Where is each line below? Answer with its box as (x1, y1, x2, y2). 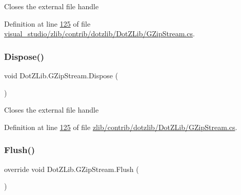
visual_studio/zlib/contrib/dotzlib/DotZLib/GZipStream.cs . (4, 28, 195, 39)
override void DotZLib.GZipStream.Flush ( (4, 163, 139, 174)
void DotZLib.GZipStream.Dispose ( (4, 70, 118, 80)
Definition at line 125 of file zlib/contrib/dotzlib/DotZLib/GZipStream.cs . (4, 121, 237, 132)
